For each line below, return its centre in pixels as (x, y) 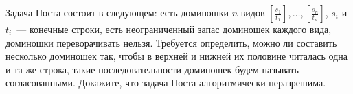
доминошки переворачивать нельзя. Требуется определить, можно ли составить (171, 42)
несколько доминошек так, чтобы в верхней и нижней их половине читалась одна (176, 56)
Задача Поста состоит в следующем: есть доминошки (117, 12)
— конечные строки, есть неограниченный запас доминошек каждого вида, (174, 29)
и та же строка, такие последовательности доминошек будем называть (152, 69)
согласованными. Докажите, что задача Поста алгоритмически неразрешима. (166, 83)
